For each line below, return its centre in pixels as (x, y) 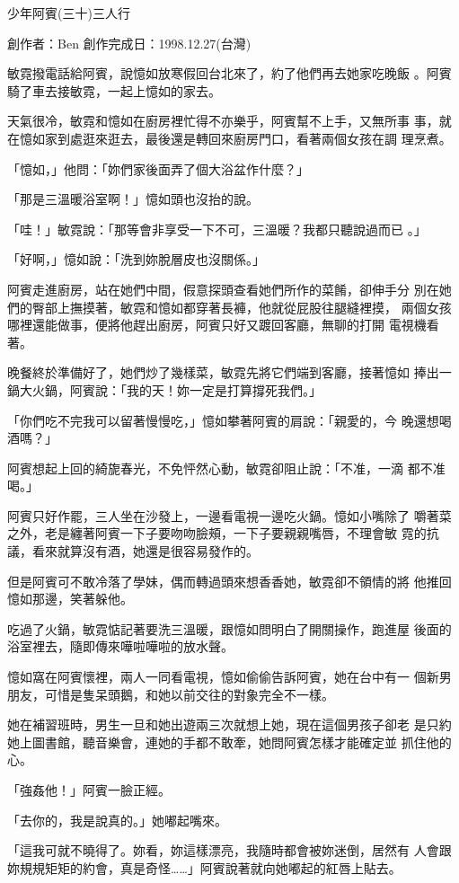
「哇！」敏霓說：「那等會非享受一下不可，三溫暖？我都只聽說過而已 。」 (217, 229)
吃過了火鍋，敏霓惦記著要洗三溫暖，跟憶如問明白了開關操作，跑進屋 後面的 (229, 628)
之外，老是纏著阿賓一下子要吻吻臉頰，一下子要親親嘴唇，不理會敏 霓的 (217, 533)
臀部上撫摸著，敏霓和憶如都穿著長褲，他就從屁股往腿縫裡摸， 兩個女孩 (242, 307)
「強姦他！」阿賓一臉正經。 (89, 790)
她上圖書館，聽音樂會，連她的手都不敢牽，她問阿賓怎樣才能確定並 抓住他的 (229, 742)
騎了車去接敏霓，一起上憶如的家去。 (114, 90)
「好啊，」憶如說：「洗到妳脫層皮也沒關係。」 (136, 259)
